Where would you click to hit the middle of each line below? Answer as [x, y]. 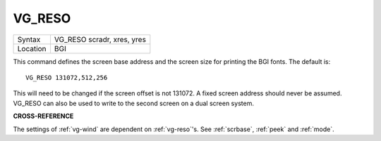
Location [32, 48]
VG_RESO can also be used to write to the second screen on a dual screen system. [133, 103]
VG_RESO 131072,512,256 [67, 78]
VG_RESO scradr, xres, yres [100, 39]
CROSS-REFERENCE [43, 116]
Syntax [29, 39]
